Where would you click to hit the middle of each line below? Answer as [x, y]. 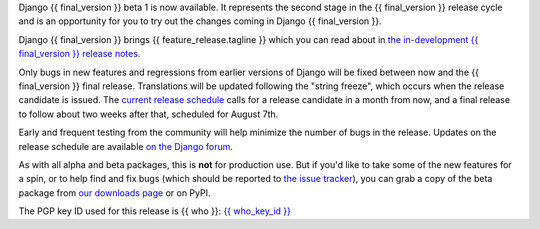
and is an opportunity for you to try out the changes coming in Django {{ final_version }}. [200, 21]
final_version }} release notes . [79, 54]
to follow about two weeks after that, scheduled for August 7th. [148, 114]
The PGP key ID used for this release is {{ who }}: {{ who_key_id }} [155, 211]
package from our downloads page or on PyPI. [114, 192]
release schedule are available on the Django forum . [126, 146]
